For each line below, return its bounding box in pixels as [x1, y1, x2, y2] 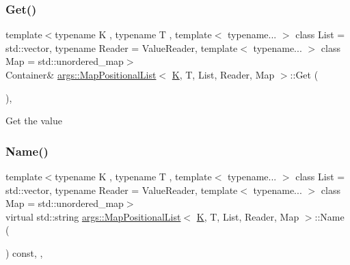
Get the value [5, 113, 62, 128]
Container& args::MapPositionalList [5, 68, 157, 81]
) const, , [5, 245, 43, 260]
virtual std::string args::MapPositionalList [5, 209, 181, 223]
